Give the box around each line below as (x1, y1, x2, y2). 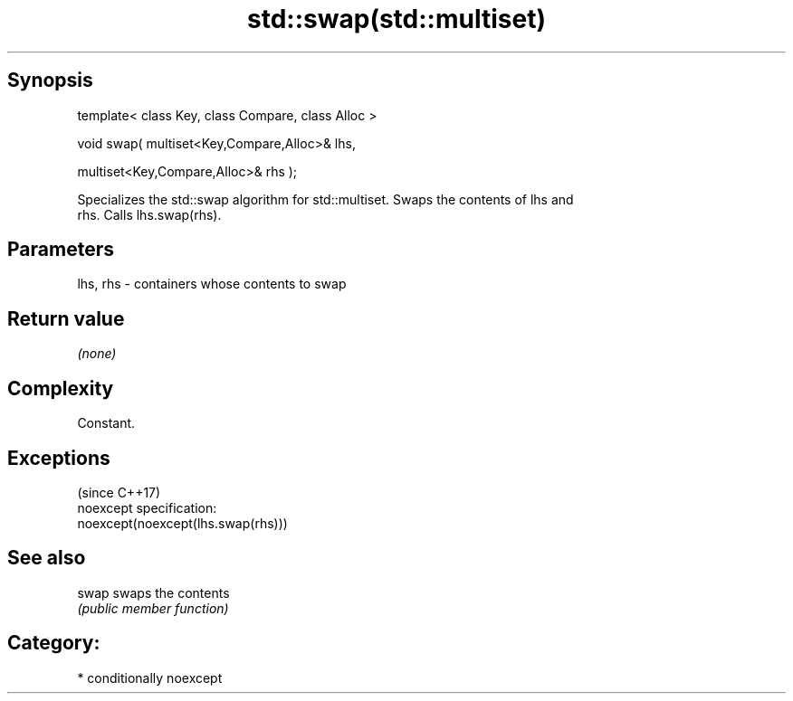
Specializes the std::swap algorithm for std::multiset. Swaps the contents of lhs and (77, 191, 574, 207)
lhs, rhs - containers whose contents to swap (77, 276, 347, 292)
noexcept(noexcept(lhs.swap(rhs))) (77, 515, 288, 531)
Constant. (77, 415, 136, 431)
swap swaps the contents (77, 584, 230, 601)
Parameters (7, 238, 114, 261)
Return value (7, 307, 125, 330)
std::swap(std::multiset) (247, 4, 546, 34)
